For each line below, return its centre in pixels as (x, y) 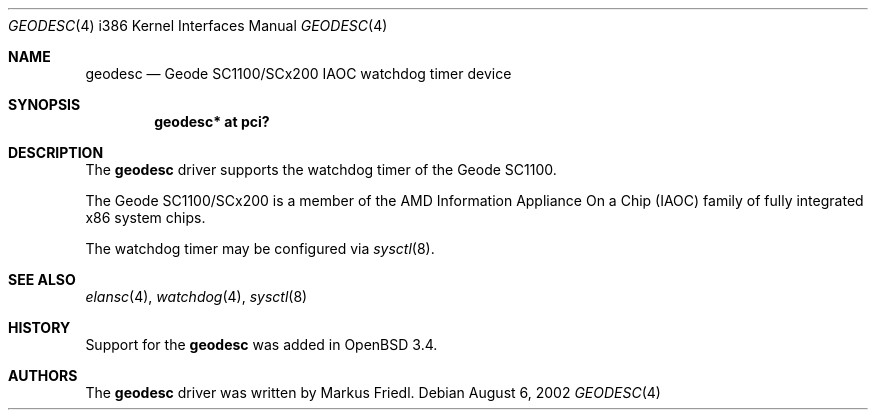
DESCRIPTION (56, 152)
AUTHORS (43, 375)
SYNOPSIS (44, 104)
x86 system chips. (145, 217)
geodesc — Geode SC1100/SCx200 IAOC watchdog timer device (298, 73)
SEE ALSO (42, 279)
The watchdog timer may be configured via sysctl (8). (260, 248)
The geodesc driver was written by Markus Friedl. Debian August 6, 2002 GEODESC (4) (373, 392)
